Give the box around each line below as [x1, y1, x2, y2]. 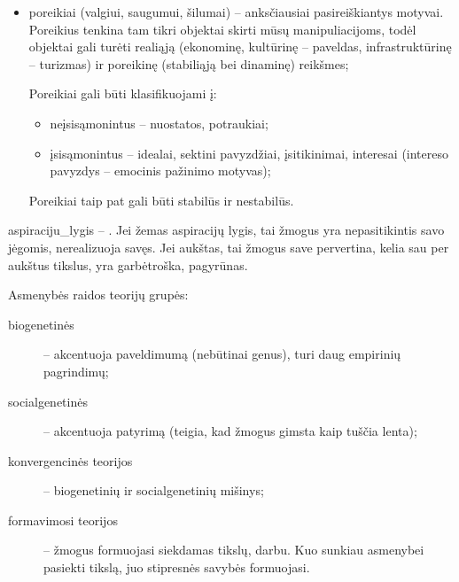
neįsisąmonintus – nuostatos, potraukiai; [50, 113, 268, 132]
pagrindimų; [43, 361, 109, 380]
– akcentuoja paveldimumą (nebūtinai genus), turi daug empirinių [43, 345, 401, 363]
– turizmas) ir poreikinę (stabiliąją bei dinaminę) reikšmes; [28, 54, 349, 73]
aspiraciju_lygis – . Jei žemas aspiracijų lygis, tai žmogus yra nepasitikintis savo [8, 221, 445, 239]
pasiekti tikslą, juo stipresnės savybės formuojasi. [43, 558, 310, 577]
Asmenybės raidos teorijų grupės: [8, 285, 189, 304]
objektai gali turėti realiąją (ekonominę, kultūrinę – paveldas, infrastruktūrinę [28, 37, 452, 56]
